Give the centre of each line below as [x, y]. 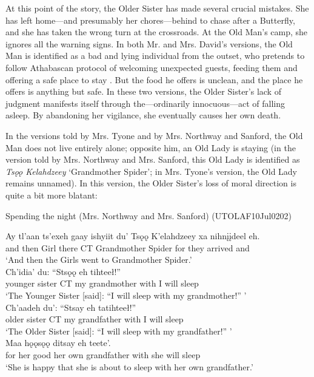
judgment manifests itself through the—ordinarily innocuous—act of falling [145, 103]
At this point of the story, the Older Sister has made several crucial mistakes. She [157, 8]
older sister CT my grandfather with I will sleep [95, 319]
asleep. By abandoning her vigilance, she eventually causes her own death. [143, 115]
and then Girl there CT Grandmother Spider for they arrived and [128, 247]
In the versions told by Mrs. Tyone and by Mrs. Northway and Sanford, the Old [154, 135]
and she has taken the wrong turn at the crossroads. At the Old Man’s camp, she [157, 32]
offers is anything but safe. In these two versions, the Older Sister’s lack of [143, 91]
